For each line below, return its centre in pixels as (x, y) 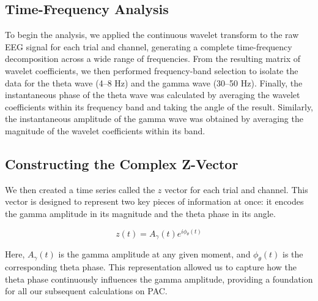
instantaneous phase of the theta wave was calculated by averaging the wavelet (153, 95)
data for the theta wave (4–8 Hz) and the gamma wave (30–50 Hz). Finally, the (154, 82)
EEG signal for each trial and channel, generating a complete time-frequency (149, 46)
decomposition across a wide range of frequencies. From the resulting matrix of (153, 59)
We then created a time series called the (80, 189)
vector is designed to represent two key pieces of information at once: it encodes (154, 201)
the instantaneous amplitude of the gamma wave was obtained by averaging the (154, 119)
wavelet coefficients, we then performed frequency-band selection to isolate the (152, 70)
